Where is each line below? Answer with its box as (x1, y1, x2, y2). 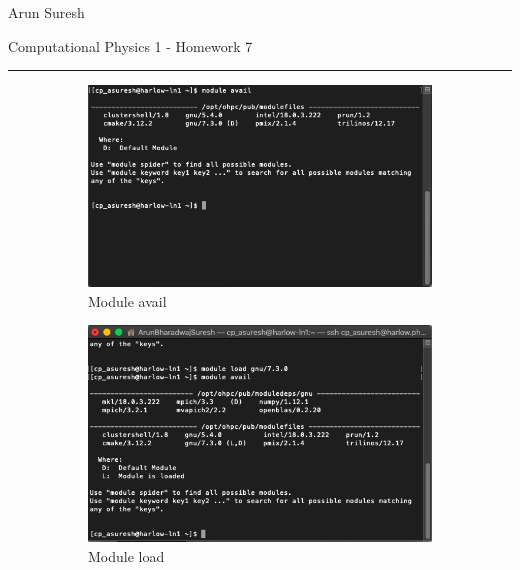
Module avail (88, 290, 167, 311)
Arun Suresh (8, 2, 85, 22)
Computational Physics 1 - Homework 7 (8, 35, 253, 56)
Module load (88, 546, 165, 567)
